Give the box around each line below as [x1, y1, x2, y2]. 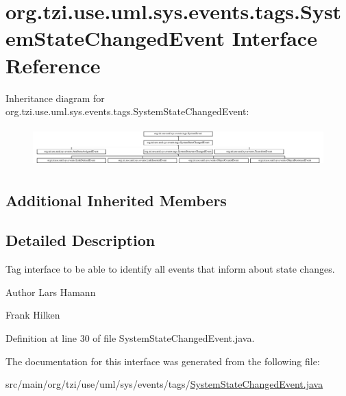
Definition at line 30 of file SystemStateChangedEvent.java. [5, 330, 255, 345]
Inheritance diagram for [5, 90, 105, 105]
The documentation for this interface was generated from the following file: [5, 354, 320, 368]
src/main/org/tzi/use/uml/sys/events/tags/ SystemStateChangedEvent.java [5, 377, 323, 391]
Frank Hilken [5, 308, 60, 322]
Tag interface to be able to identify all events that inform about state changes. [5, 262, 335, 276]
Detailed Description [5, 230, 156, 251]
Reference [5, 51, 101, 79]
